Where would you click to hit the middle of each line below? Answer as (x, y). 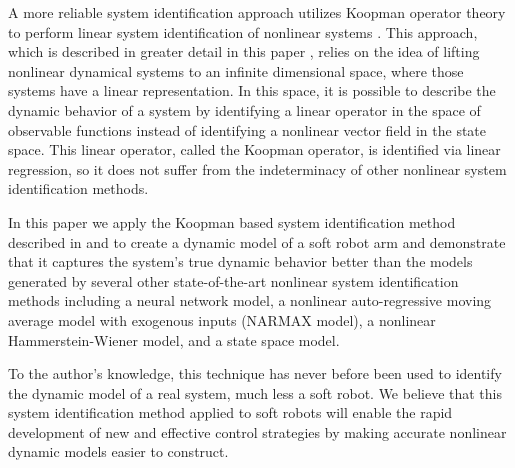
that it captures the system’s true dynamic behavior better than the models (240, 261)
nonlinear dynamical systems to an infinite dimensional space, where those (236, 70)
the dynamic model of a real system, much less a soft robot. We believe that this (255, 392)
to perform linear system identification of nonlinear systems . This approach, (243, 31)
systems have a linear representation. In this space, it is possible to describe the (252, 90)
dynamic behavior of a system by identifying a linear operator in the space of (244, 109)
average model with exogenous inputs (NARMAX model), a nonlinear (222, 319)
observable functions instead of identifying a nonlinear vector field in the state (247, 129)
